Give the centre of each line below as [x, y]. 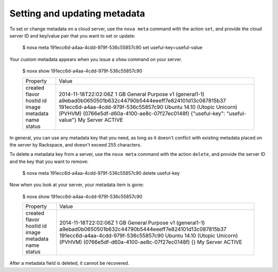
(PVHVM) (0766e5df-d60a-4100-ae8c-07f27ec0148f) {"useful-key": [142, 113]
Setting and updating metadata [77, 13]
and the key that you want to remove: [49, 161]
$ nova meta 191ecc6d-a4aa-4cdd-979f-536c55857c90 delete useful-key [101, 173]
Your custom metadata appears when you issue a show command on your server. [96, 59]
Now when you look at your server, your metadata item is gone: [77, 185]
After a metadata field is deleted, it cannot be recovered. [69, 263]
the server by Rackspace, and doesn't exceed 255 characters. [75, 144]
